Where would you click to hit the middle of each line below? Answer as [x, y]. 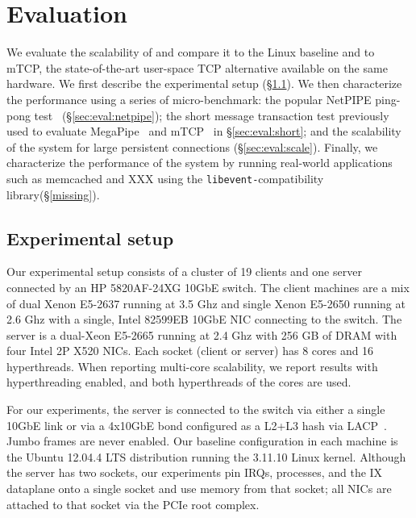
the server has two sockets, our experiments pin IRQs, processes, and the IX [195, 472]
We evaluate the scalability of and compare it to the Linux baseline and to [191, 52]
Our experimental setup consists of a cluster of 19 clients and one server [184, 272]
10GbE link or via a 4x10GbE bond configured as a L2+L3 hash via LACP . [197, 425]
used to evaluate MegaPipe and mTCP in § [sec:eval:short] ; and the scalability [204, 131]
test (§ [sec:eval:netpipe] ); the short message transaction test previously [212, 115]
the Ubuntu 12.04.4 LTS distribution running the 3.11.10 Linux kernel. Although [206, 456]
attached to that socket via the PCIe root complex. [133, 504]
